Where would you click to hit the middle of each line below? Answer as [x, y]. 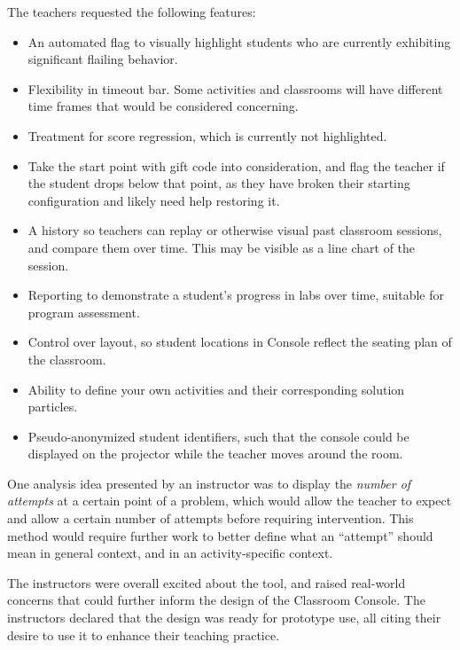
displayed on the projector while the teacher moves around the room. [215, 454]
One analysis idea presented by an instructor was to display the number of [209, 483]
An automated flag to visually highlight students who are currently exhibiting [239, 41]
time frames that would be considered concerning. [163, 106]
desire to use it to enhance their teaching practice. [144, 634]
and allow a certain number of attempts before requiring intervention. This [211, 518]
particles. [53, 407]
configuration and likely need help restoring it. [154, 200]
